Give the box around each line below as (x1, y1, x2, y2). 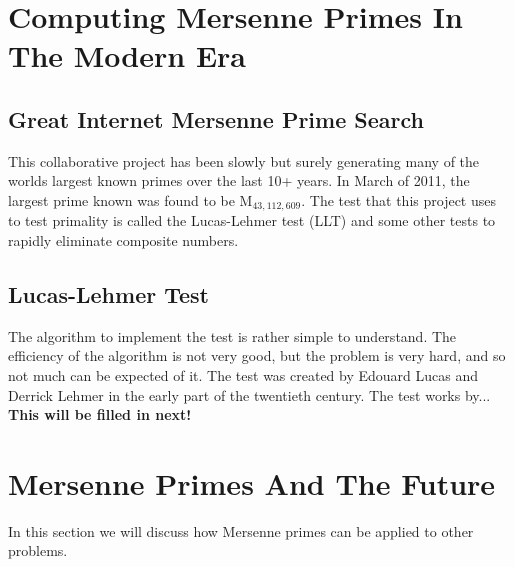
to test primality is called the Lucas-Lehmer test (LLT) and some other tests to (8, 210, 496, 231)
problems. (8, 540, 68, 561)
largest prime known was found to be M (8, 189, 253, 210)
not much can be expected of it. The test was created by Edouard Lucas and (8, 364, 479, 385)
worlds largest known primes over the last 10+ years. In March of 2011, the (8, 170, 470, 191)
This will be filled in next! (8, 404, 192, 425)
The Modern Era (8, 35, 246, 76)
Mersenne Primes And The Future (8, 462, 496, 503)
